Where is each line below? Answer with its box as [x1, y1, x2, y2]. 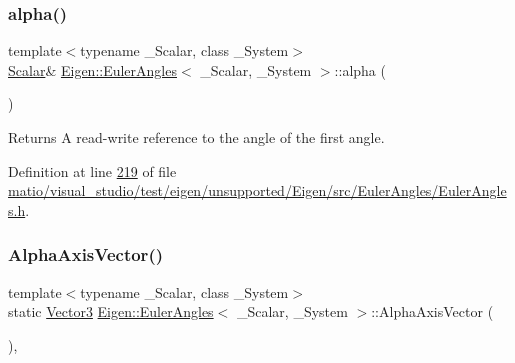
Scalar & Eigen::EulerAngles [8, 59, 177, 80]
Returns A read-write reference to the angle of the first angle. [8, 127, 385, 147]
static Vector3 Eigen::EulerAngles [8, 301, 214, 322]
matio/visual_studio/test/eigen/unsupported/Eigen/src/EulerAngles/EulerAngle [8, 180, 507, 201]
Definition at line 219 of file [8, 160, 177, 181]
